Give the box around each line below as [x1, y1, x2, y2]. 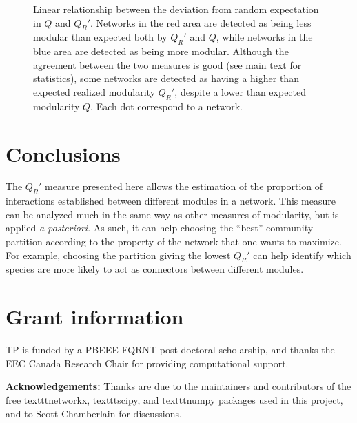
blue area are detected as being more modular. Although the [33, 44, 289, 59]
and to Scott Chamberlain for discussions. [6, 406, 182, 420]
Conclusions [6, 139, 121, 167]
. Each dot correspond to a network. [90, 99, 243, 113]
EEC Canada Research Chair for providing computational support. [6, 355, 289, 370]
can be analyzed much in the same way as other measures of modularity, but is [6, 207, 339, 221]
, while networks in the [216, 30, 313, 44]
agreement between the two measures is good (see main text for [33, 57, 302, 72]
